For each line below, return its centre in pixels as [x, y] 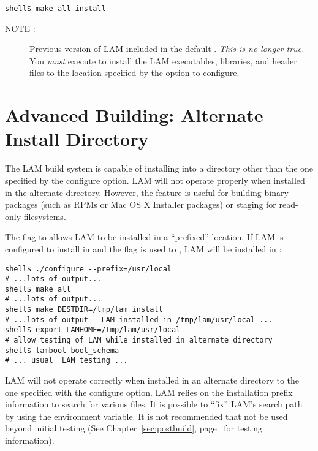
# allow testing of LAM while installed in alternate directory [139, 340]
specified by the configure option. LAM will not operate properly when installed [155, 180]
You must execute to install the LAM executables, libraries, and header [163, 60]
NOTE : [20, 28]
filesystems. [45, 216]
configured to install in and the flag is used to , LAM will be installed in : [143, 248]
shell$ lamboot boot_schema [62, 350]
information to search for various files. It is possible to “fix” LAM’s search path [154, 404]
